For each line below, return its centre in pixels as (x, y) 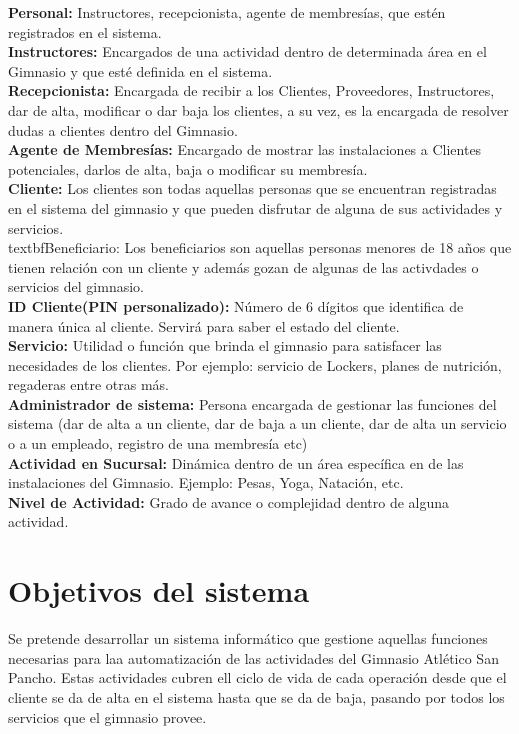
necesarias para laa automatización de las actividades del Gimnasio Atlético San (253, 657)
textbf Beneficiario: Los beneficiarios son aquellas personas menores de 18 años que (260, 247)
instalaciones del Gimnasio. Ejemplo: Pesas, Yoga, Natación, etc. (206, 482)
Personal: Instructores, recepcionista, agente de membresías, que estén (227, 12)
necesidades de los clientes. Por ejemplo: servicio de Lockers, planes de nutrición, (255, 364)
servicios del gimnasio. (76, 286)
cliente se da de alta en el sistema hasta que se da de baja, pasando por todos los (256, 696)
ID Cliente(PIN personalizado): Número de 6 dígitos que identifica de (236, 305)
